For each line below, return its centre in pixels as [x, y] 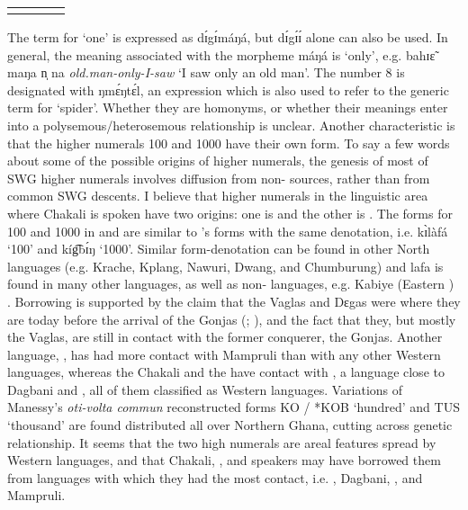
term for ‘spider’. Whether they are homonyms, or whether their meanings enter [228, 107]
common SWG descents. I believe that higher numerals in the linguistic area [218, 196]
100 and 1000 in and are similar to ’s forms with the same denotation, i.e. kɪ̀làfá [228, 231]
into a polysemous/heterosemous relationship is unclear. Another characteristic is [231, 125]
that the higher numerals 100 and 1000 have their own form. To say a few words [229, 143]
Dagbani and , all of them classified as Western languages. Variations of [205, 389]
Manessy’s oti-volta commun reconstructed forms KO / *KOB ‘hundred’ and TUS [234, 407]
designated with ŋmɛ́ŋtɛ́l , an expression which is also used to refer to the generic [228, 89]
